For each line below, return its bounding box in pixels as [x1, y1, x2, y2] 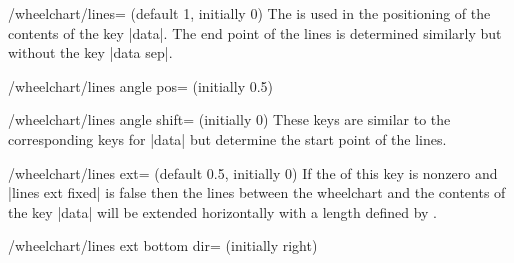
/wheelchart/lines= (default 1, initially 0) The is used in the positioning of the [8, 3, 491, 23]
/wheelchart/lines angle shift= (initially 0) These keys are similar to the [8, 109, 451, 130]
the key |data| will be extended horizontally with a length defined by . [8, 201, 438, 222]
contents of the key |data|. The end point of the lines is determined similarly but [8, 22, 502, 43]
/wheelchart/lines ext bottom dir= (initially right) [8, 235, 318, 256]
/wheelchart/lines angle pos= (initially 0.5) [8, 75, 274, 96]
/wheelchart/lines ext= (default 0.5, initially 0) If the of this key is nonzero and [8, 162, 498, 183]
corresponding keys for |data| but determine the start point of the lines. [8, 128, 447, 149]
